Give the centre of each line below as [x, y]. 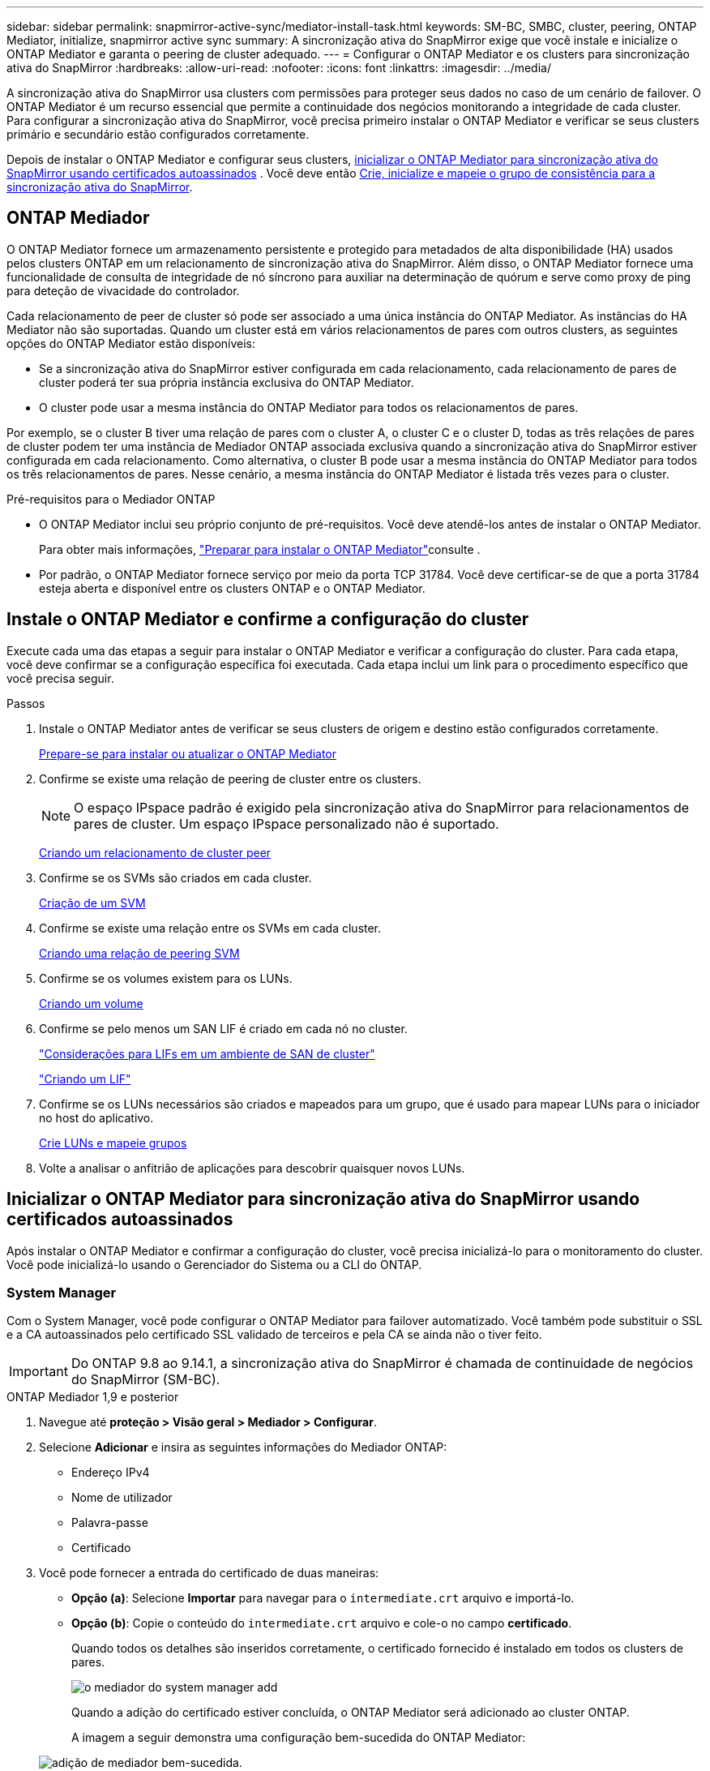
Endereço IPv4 [111, 1473]
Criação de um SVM [92, 903]
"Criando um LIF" [85, 1078]
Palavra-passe [110, 1523]
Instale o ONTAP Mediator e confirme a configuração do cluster [268, 620]
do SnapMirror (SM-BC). [145, 1380]
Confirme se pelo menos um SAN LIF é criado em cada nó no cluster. [223, 1028]
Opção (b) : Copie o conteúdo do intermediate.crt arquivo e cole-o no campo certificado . [322, 1623]
